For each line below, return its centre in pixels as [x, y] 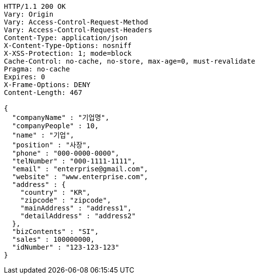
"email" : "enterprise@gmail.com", [80, 169]
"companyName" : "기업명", [61, 117]
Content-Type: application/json [66, 38]
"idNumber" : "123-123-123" [66, 247]
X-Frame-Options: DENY [47, 85]
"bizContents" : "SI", [55, 232]
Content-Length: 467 [43, 93]
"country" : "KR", [55, 192]
